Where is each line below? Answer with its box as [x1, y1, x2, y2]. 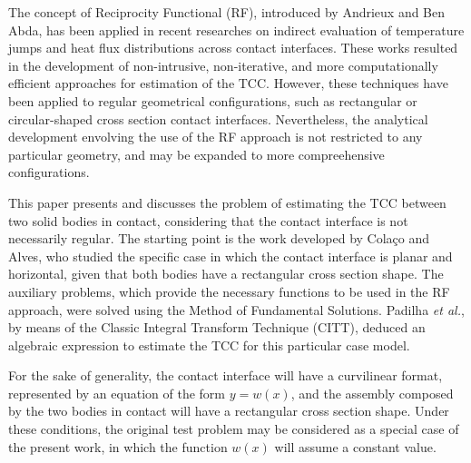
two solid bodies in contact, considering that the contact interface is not [8, 211, 408, 230]
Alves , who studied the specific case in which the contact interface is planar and [8, 246, 453, 265]
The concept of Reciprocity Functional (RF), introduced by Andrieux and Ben [8, 3, 446, 21]
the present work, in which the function [8, 437, 228, 456]
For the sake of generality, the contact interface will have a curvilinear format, [8, 366, 443, 385]
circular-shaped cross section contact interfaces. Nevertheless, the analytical [8, 109, 428, 128]
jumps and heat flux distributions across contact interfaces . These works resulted [8, 38, 458, 57]
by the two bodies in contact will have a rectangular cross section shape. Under [8, 401, 449, 420]
